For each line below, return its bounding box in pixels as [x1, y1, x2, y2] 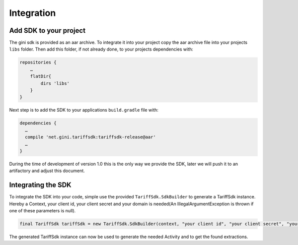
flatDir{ [30, 73, 52, 79]
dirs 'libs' [40, 80, 70, 86]
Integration [9, 7, 56, 18]
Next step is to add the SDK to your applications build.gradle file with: [9, 107, 159, 113]
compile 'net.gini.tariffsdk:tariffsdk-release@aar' [25, 134, 156, 140]
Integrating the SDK [9, 181, 72, 189]
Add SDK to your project [9, 26, 86, 35]
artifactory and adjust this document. [9, 168, 85, 174]
